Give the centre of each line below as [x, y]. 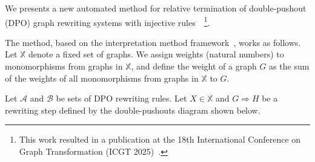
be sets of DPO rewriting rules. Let [121, 98]
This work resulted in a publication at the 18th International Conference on [160, 139]
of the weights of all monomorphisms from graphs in [102, 78]
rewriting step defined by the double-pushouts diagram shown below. [133, 110]
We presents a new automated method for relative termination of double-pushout [156, 8]
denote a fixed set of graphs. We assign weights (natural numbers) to [156, 54]
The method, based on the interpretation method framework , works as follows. [153, 42]
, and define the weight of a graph [194, 66]
